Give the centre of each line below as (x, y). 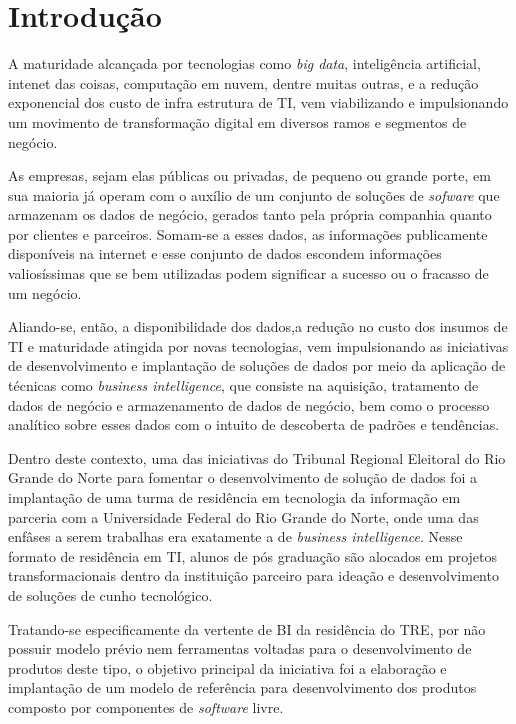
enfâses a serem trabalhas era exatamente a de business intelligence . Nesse (235, 536)
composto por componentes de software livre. (146, 706)
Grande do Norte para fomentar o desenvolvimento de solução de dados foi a (243, 477)
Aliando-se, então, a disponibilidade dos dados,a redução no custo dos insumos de (258, 326)
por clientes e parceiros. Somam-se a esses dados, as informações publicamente (248, 233)
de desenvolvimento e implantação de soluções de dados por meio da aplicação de (257, 365)
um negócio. (45, 292)
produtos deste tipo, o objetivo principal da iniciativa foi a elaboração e (227, 667)
